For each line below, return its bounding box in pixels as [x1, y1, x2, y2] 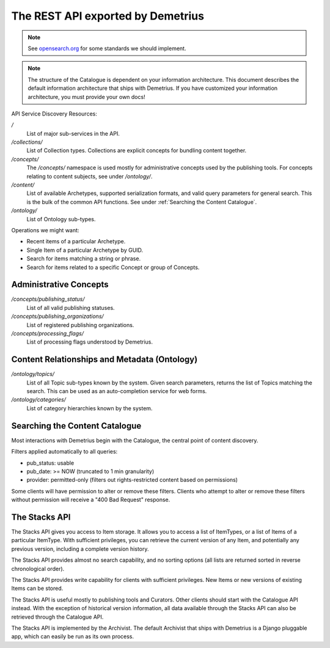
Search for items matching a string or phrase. [26, 255, 141, 262]
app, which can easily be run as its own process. [11, 633, 134, 640]
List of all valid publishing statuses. [26, 304, 116, 311]
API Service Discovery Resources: [11, 110, 97, 117]
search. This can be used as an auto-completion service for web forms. [26, 388, 207, 395]
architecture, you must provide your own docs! [28, 93, 146, 100]
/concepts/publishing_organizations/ [11, 312, 104, 320]
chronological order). [11, 565, 65, 572]
